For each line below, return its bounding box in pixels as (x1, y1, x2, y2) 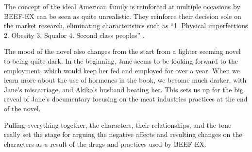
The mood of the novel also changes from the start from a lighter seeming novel (4, 46, 241, 56)
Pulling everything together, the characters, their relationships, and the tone (4, 119, 232, 130)
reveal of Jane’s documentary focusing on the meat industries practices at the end (4, 94, 248, 104)
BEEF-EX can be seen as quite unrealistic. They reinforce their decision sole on (4, 11, 241, 21)
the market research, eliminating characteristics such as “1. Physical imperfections (4, 20, 248, 31)
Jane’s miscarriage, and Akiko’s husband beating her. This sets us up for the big (4, 84, 243, 94)
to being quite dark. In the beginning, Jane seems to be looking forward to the (4, 55, 238, 66)
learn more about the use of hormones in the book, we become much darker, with (4, 75, 247, 85)
